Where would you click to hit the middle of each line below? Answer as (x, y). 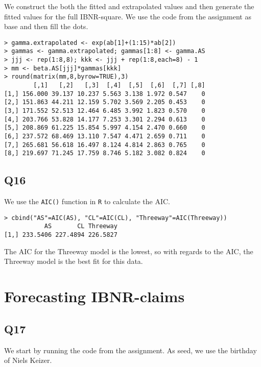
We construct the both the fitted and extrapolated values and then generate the (129, 6)
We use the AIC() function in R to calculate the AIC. (87, 201)
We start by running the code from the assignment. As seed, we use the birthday (130, 350)
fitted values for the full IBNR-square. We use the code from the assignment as (128, 16)
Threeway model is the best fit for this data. (74, 261)
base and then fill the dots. (46, 26)
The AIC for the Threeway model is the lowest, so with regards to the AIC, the (129, 251)
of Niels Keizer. (28, 360)
